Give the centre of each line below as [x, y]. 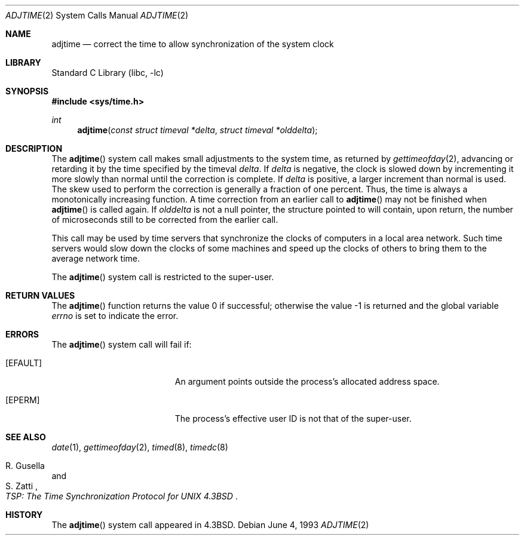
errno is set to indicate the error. [115, 316]
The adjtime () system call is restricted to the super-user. [163, 277]
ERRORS [22, 334]
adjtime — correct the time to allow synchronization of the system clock [193, 44]
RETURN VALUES [40, 295]
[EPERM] [23, 400]
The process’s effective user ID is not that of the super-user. [293, 418]
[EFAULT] [24, 363]
